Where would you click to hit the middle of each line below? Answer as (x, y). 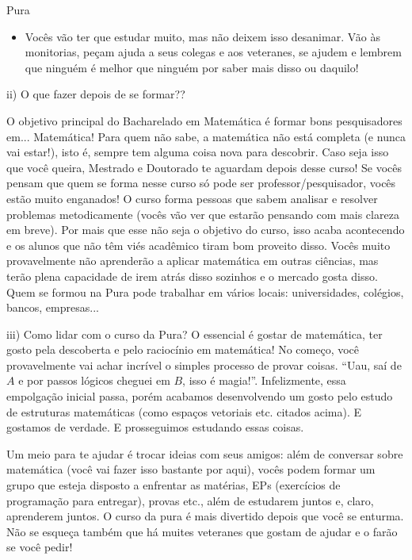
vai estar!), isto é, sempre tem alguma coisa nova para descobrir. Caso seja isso (198, 152)
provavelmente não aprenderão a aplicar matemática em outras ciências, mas (193, 261)
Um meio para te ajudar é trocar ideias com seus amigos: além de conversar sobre (205, 453)
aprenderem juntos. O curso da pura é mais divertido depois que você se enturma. (205, 516)
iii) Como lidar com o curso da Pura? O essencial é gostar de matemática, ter (195, 334)
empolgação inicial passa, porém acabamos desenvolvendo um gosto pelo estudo (200, 396)
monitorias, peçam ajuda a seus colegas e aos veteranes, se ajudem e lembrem (213, 52)
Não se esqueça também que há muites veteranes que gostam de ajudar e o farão (202, 531)
